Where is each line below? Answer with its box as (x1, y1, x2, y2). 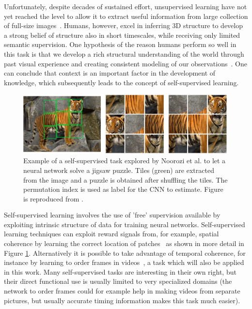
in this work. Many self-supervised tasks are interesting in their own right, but (4, 266, 236, 277)
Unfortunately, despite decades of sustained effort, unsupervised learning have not (4, 1, 247, 11)
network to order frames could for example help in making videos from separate (4, 286, 240, 296)
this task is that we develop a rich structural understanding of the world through (4, 48, 244, 59)
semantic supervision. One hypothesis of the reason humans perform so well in (4, 39, 236, 49)
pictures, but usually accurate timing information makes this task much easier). (4, 295, 240, 305)
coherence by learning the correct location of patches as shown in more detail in (4, 238, 244, 248)
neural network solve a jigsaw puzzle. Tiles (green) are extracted (23, 165, 214, 175)
